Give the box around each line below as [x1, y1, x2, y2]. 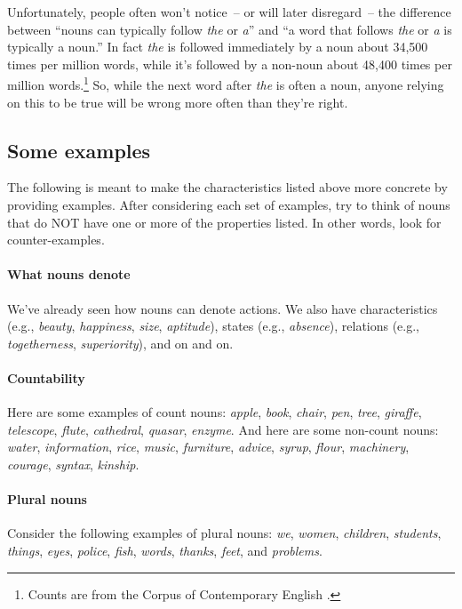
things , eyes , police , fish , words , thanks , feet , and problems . [7, 541, 323, 559]
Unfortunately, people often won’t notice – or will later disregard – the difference [7, 3, 451, 20]
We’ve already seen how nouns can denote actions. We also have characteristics [7, 299, 438, 317]
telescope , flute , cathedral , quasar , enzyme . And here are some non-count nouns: [7, 420, 439, 438]
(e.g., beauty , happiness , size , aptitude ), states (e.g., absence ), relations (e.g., [7, 317, 420, 335]
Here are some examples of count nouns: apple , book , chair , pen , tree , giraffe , [7, 403, 422, 421]
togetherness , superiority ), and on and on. [7, 333, 234, 352]
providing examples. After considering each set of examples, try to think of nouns [7, 196, 450, 214]
